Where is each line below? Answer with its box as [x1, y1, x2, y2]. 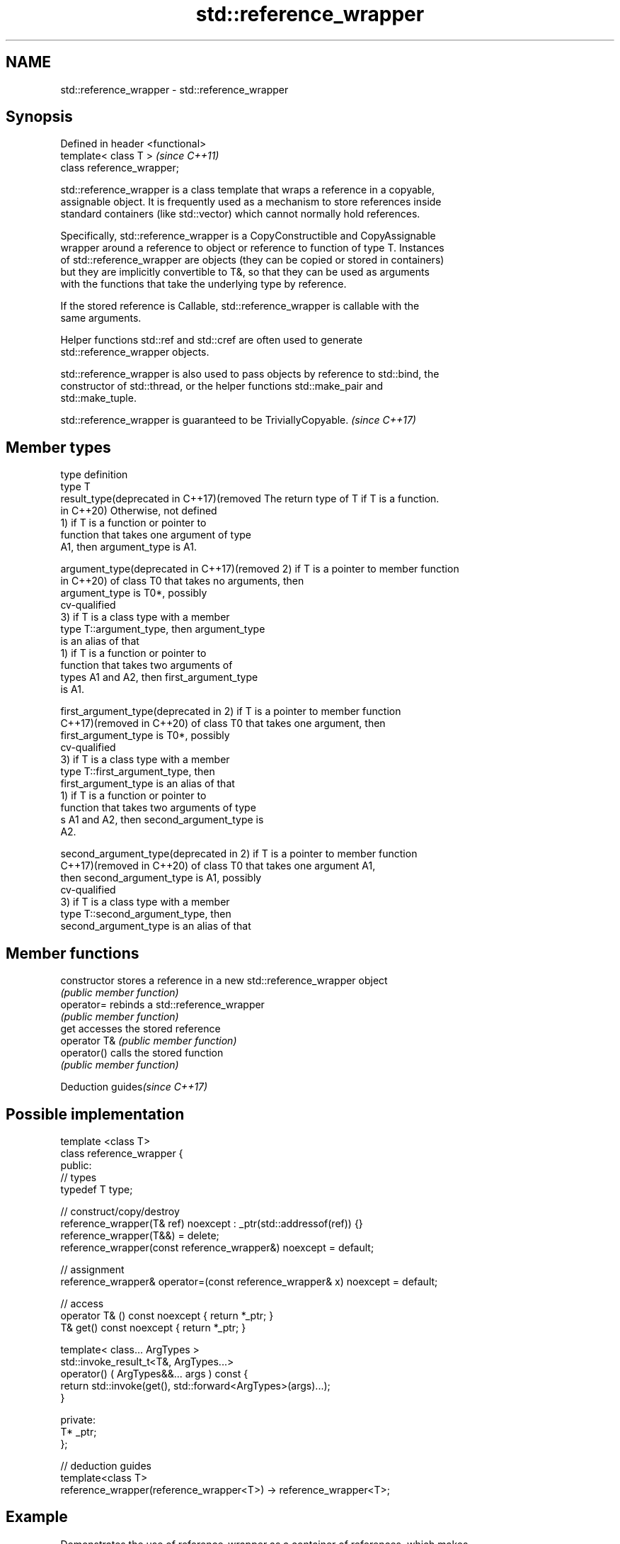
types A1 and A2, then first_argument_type [60, 671, 258, 684]
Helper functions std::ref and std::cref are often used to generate [60, 334, 363, 346]
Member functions [6, 944, 139, 962]
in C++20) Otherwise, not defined [60, 505, 217, 517]
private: [60, 1413, 96, 1426]
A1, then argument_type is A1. [60, 541, 197, 553]
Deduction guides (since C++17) [60, 1081, 208, 1093]
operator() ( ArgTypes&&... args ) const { [60, 1367, 248, 1380]
